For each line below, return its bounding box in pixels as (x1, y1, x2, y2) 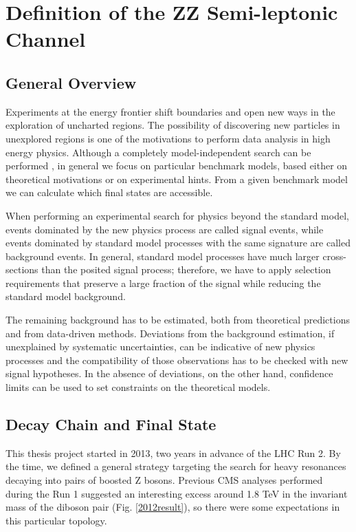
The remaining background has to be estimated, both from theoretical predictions (5, 312, 350, 327)
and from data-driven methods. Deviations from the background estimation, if (5, 326, 335, 340)
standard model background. (5, 289, 126, 304)
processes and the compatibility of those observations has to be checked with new (5, 352, 348, 367)
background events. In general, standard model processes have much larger (5, 248, 320, 263)
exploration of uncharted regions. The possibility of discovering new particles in (5, 118, 340, 132)
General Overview (5, 72, 137, 93)
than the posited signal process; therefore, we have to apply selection (41, 262, 331, 277)
